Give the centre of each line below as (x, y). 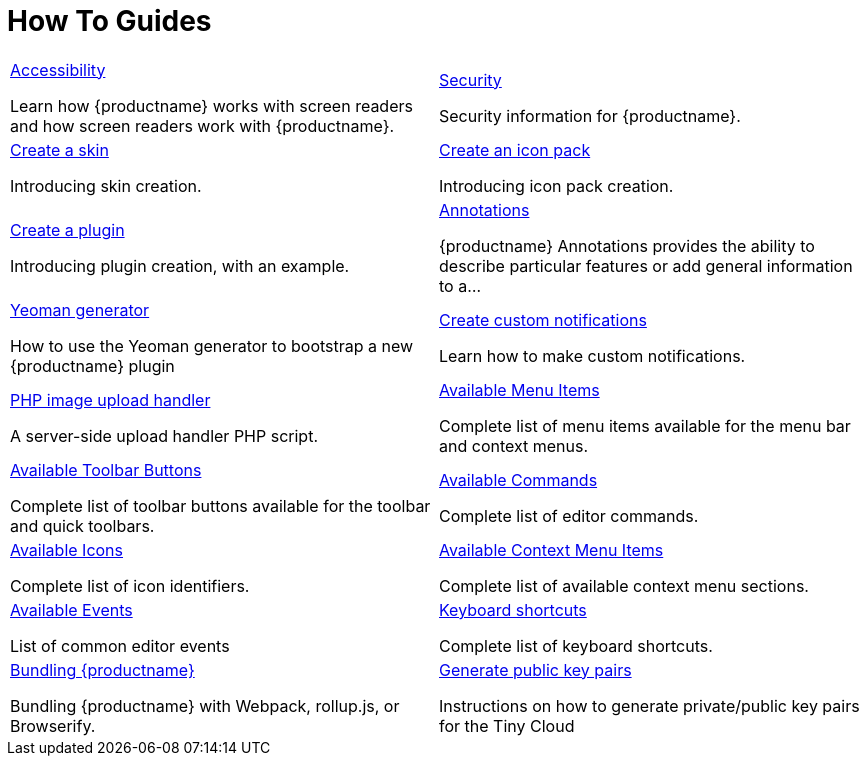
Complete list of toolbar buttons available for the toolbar (220, 505)
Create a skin (59, 149)
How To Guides (109, 21)
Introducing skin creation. (106, 185)
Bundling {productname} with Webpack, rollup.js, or (205, 705)
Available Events (71, 609)
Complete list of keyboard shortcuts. (576, 645)
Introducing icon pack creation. (556, 185)
